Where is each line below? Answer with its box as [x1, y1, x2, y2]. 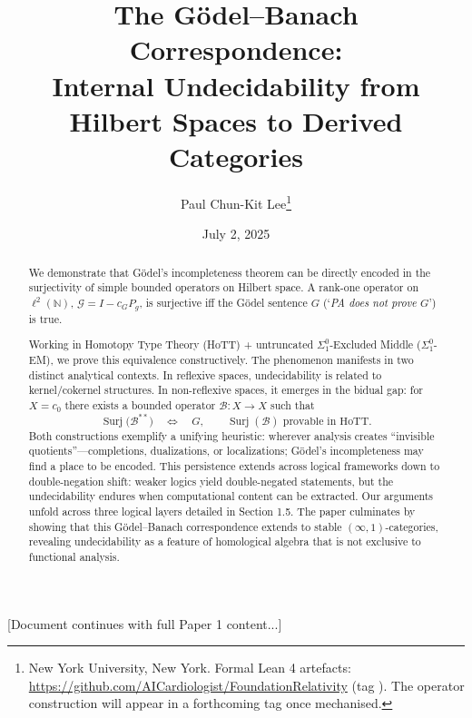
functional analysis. [28, 548, 120, 564]
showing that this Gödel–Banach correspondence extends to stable [28, 518, 342, 534]
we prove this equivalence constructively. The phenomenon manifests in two [56, 351, 414, 367]
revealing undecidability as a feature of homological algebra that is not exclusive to [28, 534, 421, 549]
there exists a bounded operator [64, 397, 216, 412]
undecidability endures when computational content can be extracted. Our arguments [28, 488, 433, 504]
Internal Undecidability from [52, 66, 420, 103]
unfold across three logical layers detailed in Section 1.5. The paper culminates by [28, 503, 416, 518]
